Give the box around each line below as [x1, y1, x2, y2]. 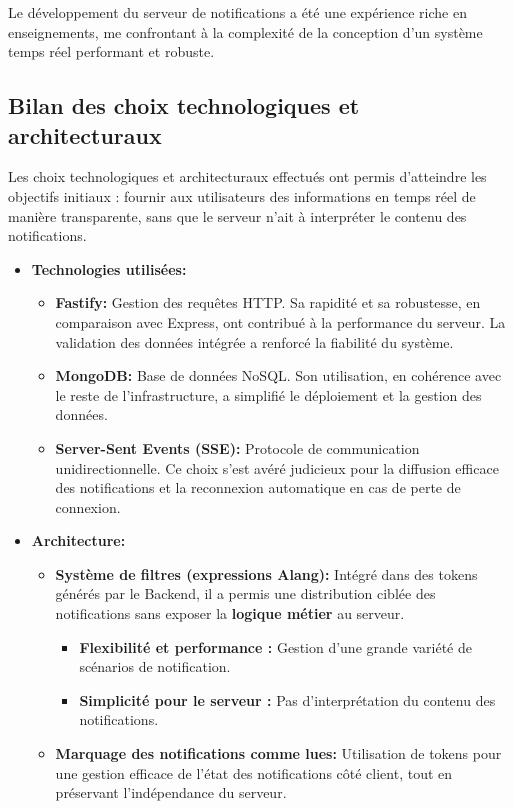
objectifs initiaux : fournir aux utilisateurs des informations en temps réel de [8, 185, 476, 206]
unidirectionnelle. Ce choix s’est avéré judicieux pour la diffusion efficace [55, 457, 499, 478]
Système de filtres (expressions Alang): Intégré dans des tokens [55, 563, 478, 584]
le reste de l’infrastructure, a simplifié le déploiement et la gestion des [55, 384, 482, 405]
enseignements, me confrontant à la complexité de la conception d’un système [8, 21, 483, 42]
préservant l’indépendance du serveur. [55, 782, 287, 803]
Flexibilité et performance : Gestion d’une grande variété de [79, 636, 472, 657]
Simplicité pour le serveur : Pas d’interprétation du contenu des [79, 689, 496, 710]
